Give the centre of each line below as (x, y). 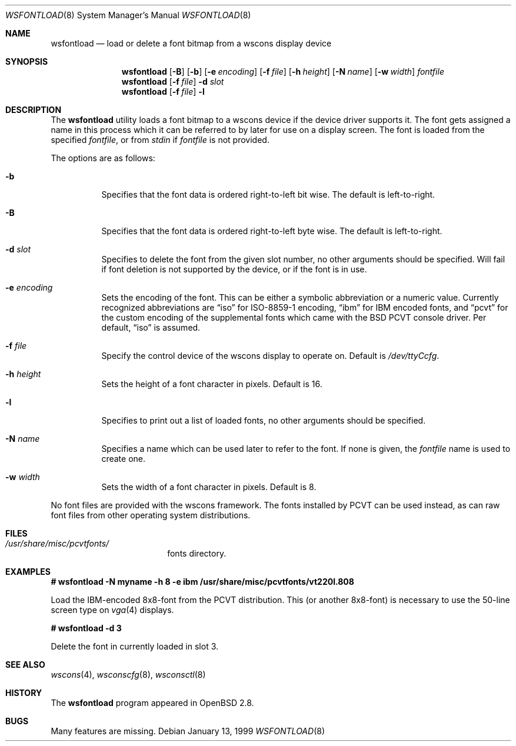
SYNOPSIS (27, 61)
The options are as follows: (103, 158)
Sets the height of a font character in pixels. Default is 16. (212, 384)
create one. (123, 459)
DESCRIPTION (34, 110)
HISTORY (24, 693)
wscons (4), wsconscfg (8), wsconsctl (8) (128, 675)
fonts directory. (197, 553)
